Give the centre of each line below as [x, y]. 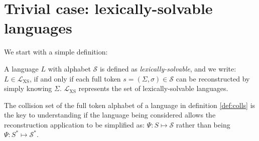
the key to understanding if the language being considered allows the [110, 115]
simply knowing [28, 88]
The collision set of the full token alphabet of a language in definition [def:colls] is [130, 105]
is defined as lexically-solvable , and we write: [168, 68]
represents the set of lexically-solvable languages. [153, 88]
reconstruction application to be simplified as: [74, 124]
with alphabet [69, 68]
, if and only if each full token [75, 78]
